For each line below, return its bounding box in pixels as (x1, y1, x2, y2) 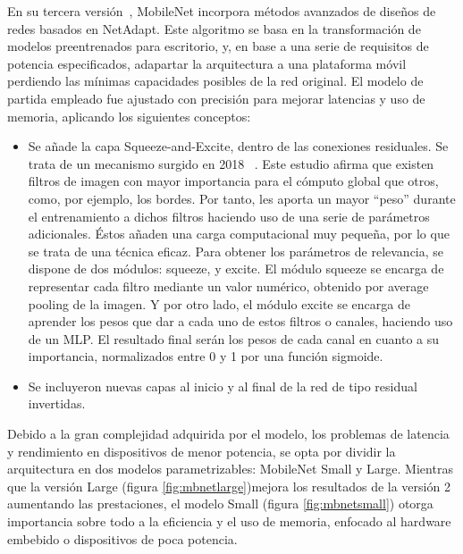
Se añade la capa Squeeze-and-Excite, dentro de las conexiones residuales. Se (28, 137, 449, 155)
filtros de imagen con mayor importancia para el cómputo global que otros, (28, 172, 439, 190)
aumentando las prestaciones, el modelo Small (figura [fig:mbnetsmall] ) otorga (7, 494, 434, 513)
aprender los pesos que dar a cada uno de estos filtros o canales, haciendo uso (28, 312, 453, 331)
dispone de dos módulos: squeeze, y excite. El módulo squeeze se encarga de (28, 259, 444, 278)
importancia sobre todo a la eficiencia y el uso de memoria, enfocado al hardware (7, 512, 451, 531)
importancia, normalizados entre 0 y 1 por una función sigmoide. (28, 347, 383, 365)
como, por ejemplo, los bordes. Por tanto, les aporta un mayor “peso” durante (28, 189, 456, 207)
